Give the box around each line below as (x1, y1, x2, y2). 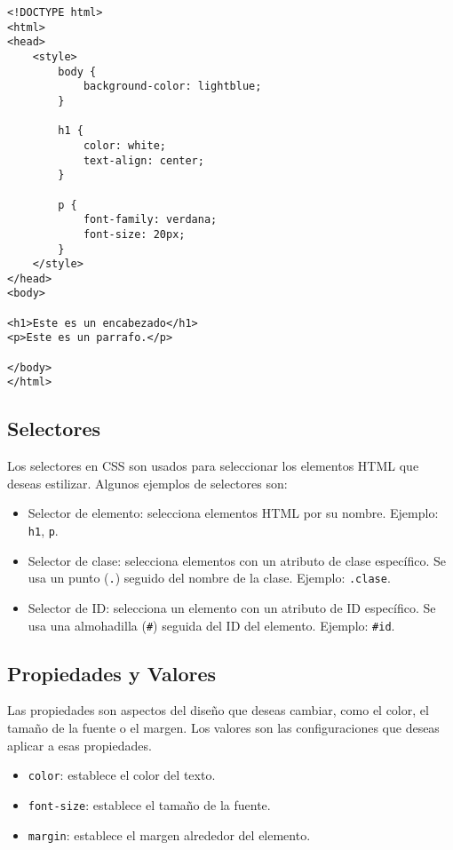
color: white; (83, 139, 166, 152)
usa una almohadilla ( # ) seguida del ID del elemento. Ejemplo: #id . (28, 616, 395, 634)
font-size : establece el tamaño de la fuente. (28, 795, 271, 814)
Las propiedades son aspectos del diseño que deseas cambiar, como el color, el (7, 701, 429, 719)
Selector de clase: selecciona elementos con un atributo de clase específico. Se (28, 551, 446, 569)
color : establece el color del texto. (28, 766, 216, 784)
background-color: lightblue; (83, 80, 262, 93)
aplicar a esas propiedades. (7, 735, 152, 754)
